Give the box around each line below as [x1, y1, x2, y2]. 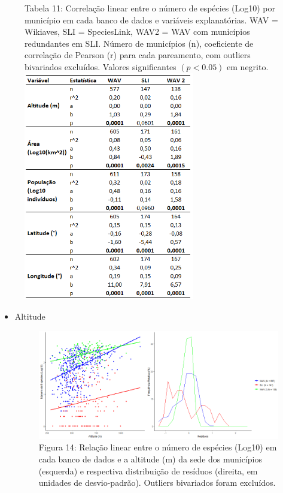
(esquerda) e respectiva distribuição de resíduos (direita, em [38, 464, 258, 477]
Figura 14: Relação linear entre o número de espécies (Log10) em [38, 441, 277, 453]
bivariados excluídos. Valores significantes [25, 60, 177, 73]
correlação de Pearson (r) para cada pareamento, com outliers [25, 49, 251, 61]
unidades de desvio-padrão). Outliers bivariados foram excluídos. [38, 476, 276, 489]
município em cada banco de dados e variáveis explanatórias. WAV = [25, 13, 278, 26]
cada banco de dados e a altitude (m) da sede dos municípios [38, 452, 263, 465]
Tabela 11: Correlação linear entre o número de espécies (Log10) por [25, 2, 275, 14]
